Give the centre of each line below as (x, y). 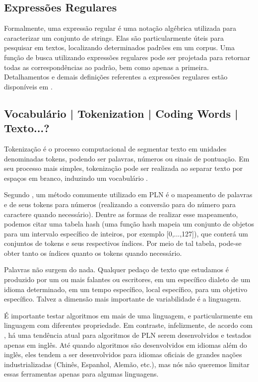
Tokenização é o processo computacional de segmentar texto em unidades (115, 148)
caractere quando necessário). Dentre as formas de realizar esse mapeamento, (121, 214)
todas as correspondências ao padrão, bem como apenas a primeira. (106, 67)
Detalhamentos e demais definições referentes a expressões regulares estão (116, 77)
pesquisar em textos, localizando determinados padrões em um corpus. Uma (119, 47)
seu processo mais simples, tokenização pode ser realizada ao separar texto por (124, 168)
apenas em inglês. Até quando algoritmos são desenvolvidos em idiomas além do (126, 344)
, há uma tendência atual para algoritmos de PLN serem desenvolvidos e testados (128, 335)
